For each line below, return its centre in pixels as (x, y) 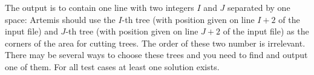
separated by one (259, 7)
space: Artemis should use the (60, 19)
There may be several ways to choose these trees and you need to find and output (156, 55)
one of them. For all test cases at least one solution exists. (112, 66)
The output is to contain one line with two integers (100, 7)
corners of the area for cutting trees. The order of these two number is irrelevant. (155, 43)
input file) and (31, 31)
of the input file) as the (266, 31)
